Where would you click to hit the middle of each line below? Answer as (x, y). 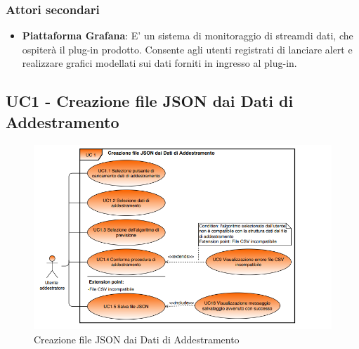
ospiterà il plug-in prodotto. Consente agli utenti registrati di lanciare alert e (187, 49)
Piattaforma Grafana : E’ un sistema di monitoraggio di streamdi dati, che (188, 36)
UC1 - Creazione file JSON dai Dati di (150, 101)
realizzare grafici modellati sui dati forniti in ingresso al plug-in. (159, 63)
